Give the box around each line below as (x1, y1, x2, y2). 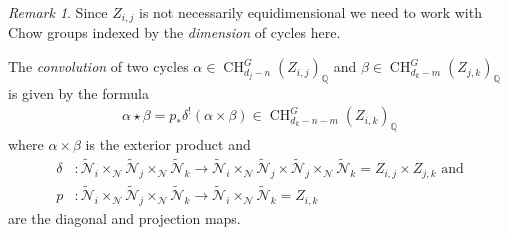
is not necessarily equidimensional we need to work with (139, 2, 482, 22)
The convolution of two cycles (8, 56, 189, 77)
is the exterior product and (85, 134, 251, 155)
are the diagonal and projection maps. (8, 207, 241, 228)
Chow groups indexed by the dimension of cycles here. (8, 22, 341, 43)
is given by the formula (8, 82, 149, 103)
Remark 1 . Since (8, 2, 108, 22)
